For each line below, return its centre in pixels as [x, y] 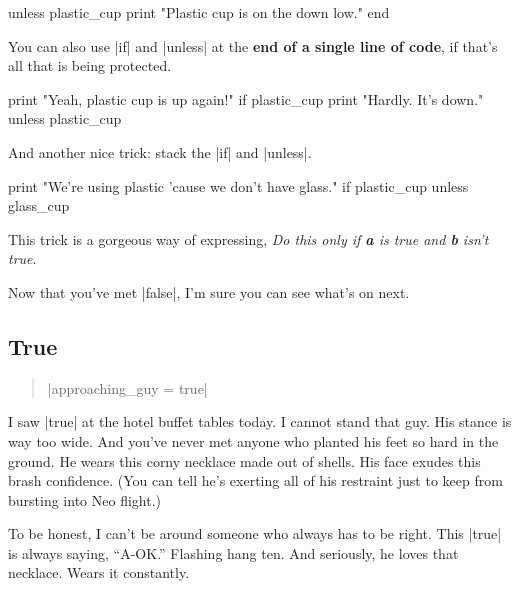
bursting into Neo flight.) [84, 499]
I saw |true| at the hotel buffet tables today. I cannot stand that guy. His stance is [260, 421]
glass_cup [39, 205]
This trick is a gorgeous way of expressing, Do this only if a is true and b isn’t [248, 238]
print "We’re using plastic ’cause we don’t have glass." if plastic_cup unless [238, 185]
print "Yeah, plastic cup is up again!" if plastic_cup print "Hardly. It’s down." [246, 98]
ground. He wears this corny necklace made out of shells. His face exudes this [244, 460]
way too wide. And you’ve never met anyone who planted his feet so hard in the [253, 440]
